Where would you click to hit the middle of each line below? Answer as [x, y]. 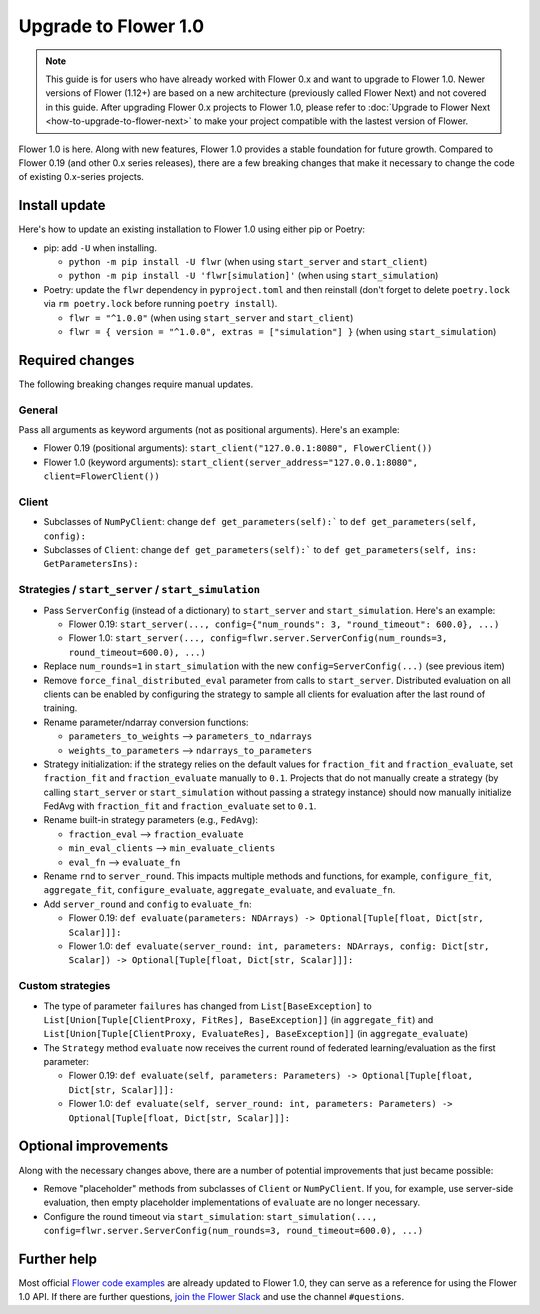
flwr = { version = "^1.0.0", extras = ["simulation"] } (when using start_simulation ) [282, 331]
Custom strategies [64, 986]
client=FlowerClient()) [101, 476]
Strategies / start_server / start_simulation [139, 590]
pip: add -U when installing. [100, 247]
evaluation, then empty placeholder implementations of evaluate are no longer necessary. [232, 1202]
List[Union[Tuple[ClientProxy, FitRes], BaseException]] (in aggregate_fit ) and [238, 1019]
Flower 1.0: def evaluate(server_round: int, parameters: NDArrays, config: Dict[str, [279, 946]
